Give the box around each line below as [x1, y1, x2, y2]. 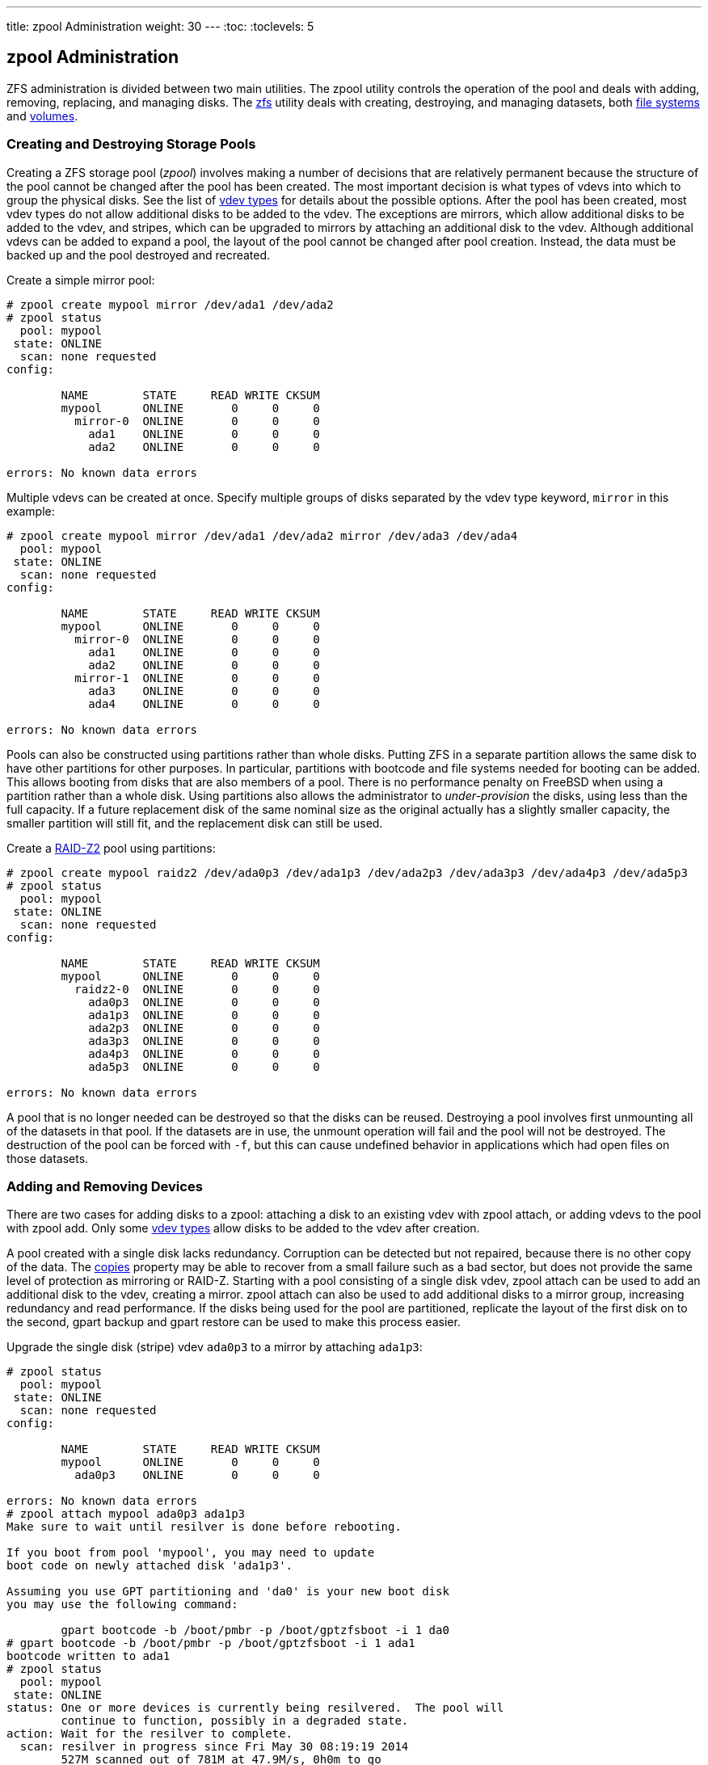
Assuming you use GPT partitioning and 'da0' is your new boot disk [6, 1585, 449, 1599]
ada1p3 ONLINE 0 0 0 [88, 1008, 320, 1022]
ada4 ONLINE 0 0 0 [88, 697, 320, 710]
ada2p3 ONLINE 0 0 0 [88, 1021, 320, 1034]
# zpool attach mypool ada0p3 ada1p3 [6, 1507, 246, 1521]
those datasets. [6, 1151, 89, 1165]
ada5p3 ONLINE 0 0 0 [88, 1059, 320, 1073]
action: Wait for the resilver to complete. [6, 1727, 293, 1741]
